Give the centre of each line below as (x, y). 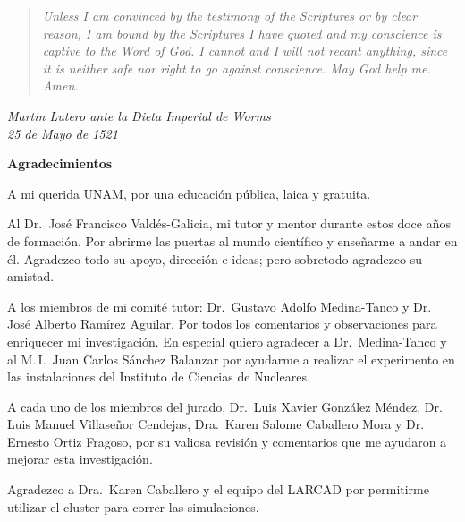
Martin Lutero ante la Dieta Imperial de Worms (139, 115)
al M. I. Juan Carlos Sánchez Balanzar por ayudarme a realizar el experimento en (231, 359)
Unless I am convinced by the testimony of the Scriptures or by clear (230, 15)
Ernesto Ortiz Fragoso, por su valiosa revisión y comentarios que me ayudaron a (227, 441)
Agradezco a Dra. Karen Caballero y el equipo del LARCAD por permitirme (218, 489)
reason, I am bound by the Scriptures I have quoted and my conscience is (242, 33)
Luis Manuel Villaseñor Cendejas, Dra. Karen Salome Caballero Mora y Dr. (216, 424)
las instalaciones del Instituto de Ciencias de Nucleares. (159, 377)
